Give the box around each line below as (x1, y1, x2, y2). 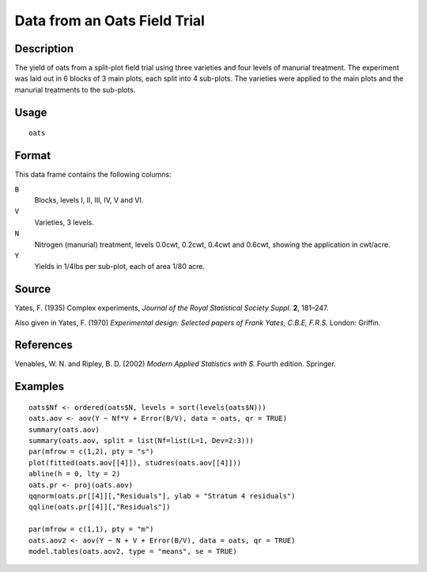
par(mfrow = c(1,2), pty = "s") (28, 447, 154, 456)
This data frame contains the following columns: (14, 170, 172, 180)
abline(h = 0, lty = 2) (28, 469, 121, 479)
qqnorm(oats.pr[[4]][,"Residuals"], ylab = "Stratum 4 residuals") (28, 491, 296, 501)
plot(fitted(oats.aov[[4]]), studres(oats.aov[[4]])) (28, 458, 241, 467)
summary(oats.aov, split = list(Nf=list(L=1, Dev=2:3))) (28, 436, 255, 445)
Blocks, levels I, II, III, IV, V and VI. (34, 195, 144, 205)
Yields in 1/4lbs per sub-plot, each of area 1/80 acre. (34, 262, 206, 271)
